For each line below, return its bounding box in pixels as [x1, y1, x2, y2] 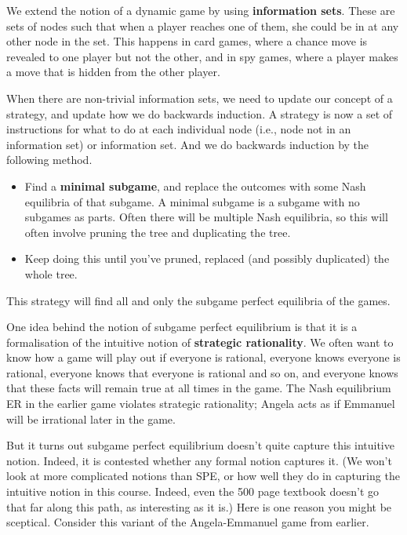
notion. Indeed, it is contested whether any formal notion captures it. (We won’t [6, 452, 392, 468]
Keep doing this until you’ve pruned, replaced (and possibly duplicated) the [24, 250, 390, 267]
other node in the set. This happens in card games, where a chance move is [6, 33, 368, 49]
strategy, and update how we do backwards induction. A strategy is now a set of [6, 105, 393, 122]
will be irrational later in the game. [6, 410, 176, 427]
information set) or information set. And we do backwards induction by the [6, 136, 369, 152]
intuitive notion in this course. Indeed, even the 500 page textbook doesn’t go [6, 483, 380, 500]
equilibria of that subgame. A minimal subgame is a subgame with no [24, 193, 360, 209]
